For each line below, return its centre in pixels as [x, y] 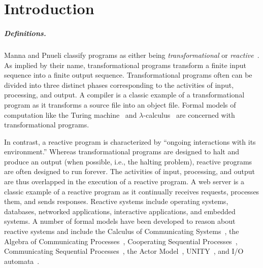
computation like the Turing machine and [71, 114]
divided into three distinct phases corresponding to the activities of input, [119, 85]
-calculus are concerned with [189, 114]
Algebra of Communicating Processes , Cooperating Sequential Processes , [121, 241]
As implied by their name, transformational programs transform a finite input [125, 65]
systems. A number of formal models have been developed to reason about [120, 221]
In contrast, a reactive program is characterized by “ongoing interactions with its [130, 141]
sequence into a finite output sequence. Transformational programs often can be [128, 75]
